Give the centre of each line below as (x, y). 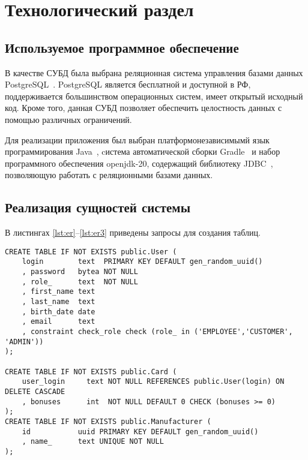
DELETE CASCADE (35, 391)
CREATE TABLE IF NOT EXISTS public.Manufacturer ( (108, 421)
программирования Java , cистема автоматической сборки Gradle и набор (143, 151)
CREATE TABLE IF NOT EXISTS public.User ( (91, 252)
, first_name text (59, 292)
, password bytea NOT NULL (80, 272)
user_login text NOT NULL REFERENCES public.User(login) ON (153, 382)
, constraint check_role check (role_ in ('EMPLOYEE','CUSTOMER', (157, 331)
